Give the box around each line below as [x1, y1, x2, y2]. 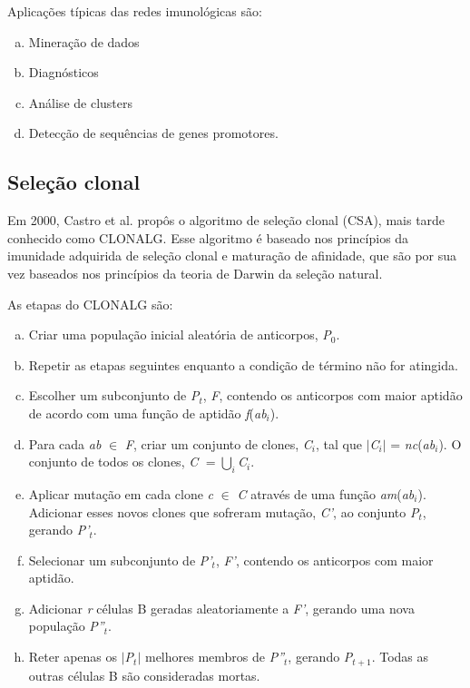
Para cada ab [28, 434, 102, 453]
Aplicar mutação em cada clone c [28, 484, 214, 503]
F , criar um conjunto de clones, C [124, 434, 312, 453]
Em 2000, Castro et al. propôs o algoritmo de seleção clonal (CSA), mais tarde [7, 211, 446, 230]
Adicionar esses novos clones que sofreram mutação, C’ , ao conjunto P [28, 502, 419, 521]
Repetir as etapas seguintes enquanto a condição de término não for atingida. [28, 355, 458, 374]
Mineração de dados [28, 32, 140, 51]
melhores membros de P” [144, 647, 285, 666]
